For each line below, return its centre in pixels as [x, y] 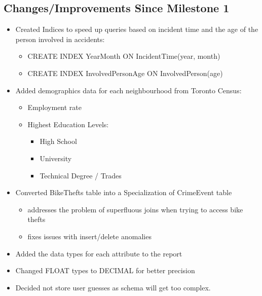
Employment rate [54, 107]
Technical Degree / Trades [81, 175]
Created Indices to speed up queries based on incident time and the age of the [137, 29]
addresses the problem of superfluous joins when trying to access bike [135, 209]
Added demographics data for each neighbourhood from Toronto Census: [128, 90]
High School [58, 141]
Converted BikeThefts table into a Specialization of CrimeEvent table [124, 192]
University [56, 158]
